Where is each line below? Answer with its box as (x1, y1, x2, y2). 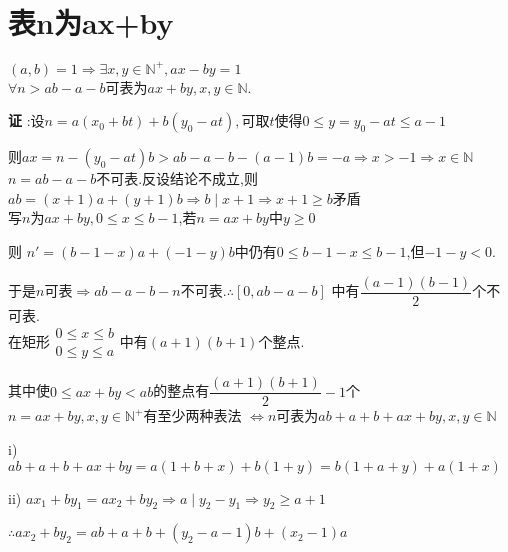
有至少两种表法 (143, 405, 242, 426)
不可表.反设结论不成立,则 (96, 168, 258, 189)
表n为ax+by (8, 2, 174, 43)
